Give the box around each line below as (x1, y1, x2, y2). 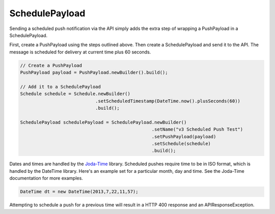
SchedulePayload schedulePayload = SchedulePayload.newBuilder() (20, 119, 187, 125)
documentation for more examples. (9, 175, 84, 181)
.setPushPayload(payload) (151, 134, 216, 139)
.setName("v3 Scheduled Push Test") (151, 127, 243, 132)
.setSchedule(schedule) (151, 141, 211, 146)
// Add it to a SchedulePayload (20, 84, 101, 89)
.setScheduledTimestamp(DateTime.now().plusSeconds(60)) (95, 98, 240, 104)
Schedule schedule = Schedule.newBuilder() (20, 91, 131, 97)
